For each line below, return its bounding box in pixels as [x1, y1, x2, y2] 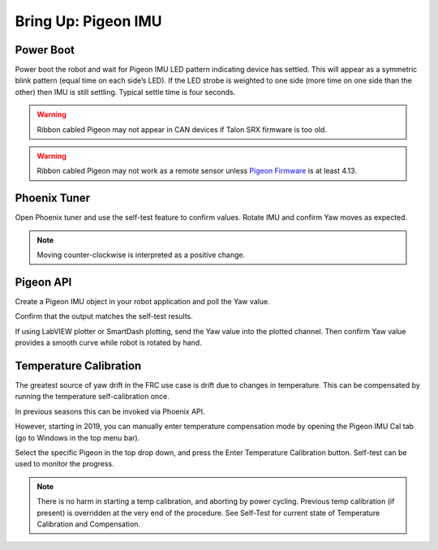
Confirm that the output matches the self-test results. [15, 312, 194, 321]
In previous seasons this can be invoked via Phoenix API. [15, 406, 206, 416]
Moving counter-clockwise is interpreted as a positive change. [36, 250, 246, 260]
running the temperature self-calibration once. [15, 392, 170, 402]
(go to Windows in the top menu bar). [15, 432, 140, 442]
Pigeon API [15, 275, 72, 289]
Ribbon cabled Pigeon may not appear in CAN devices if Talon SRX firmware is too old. [36, 124, 328, 134]
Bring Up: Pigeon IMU [15, 12, 162, 30]
